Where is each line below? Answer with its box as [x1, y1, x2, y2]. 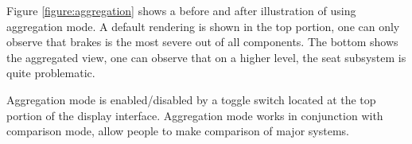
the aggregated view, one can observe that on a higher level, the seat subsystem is [6, 49, 406, 65]
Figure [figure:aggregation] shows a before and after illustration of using [6, 2, 356, 18]
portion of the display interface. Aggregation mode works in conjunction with [6, 107, 383, 123]
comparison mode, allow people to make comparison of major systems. [6, 123, 349, 139]
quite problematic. [6, 64, 95, 81]
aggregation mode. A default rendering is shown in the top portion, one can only [6, 18, 400, 34]
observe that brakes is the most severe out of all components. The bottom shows [6, 33, 398, 50]
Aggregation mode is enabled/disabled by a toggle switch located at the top [6, 91, 376, 107]
